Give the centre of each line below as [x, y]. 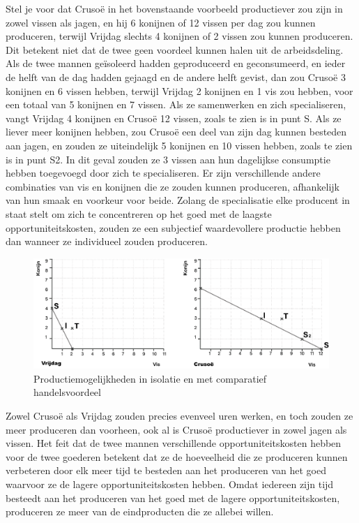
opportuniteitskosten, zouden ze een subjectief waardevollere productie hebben [173, 227]
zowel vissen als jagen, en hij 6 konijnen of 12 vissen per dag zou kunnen [161, 22]
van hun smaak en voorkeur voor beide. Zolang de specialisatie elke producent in [178, 200]
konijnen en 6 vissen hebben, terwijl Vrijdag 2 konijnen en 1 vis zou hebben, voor [179, 90]
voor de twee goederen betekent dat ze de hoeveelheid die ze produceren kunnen [177, 456]
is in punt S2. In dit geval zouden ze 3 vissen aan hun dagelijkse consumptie [168, 159]
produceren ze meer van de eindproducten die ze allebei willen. [140, 511]
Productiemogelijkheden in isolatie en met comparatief [150, 378]
